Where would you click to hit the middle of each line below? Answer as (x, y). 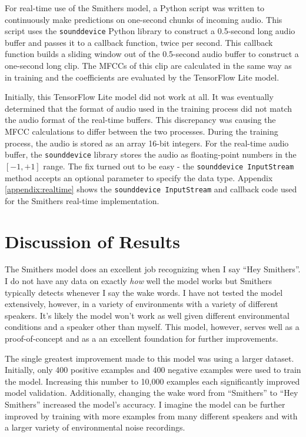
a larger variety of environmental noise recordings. (95, 427)
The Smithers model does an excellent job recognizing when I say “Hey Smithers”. (153, 269)
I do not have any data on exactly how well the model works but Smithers (138, 281)
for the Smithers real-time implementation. (82, 200)
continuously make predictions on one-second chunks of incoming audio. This (144, 19)
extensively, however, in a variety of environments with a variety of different (142, 304)
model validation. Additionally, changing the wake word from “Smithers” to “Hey (152, 393)
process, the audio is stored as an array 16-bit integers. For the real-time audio (147, 143)
